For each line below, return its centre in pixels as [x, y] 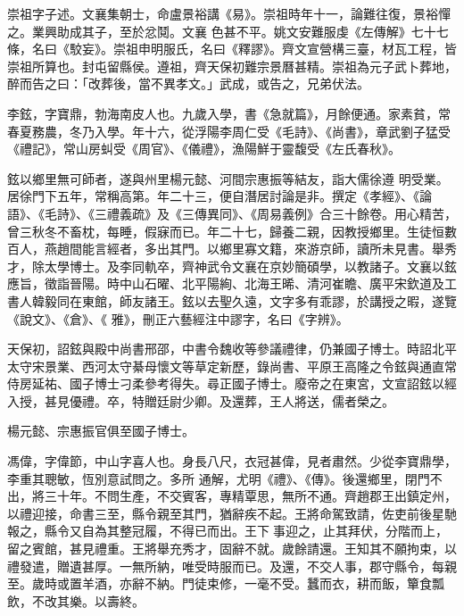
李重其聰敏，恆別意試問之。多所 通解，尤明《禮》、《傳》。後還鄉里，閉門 [219, 478]
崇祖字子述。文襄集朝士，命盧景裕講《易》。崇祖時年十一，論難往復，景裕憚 [229, 13]
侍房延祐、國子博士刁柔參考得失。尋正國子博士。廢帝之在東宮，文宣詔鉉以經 [232, 383]
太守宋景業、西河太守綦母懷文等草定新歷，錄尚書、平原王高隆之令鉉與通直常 [232, 366]
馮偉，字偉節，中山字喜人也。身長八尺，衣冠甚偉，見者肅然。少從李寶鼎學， [232, 461]
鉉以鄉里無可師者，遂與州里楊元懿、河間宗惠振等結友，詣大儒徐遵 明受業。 [228, 178]
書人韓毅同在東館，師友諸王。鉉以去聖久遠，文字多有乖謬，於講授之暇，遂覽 [232, 300]
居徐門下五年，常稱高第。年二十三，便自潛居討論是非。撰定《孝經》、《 [213, 196]
